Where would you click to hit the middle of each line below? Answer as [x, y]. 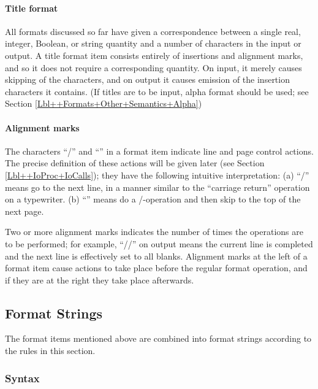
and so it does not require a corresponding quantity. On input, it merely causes [153, 67]
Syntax [22, 378]
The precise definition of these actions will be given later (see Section [135, 163]
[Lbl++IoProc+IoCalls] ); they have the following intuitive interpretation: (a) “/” [157, 175]
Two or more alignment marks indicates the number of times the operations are [154, 232]
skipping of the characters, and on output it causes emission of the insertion [147, 79]
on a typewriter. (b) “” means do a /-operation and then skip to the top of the [153, 199]
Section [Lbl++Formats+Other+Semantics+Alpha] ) [104, 103]
